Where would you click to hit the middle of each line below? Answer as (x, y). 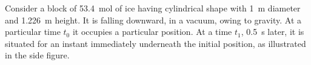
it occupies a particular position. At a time (152, 32)
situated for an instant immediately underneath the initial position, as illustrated (155, 43)
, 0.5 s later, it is (273, 32)
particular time (33, 32)
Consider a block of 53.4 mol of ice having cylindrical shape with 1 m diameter (153, 8)
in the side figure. (37, 55)
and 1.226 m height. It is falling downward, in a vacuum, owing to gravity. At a (153, 20)
